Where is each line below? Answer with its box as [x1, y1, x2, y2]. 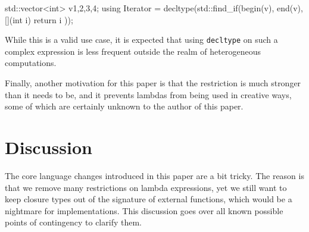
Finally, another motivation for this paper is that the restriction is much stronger [5, 77, 301, 89]
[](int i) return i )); [5, 13, 73, 26]
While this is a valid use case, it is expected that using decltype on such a [5, 33, 278, 46]
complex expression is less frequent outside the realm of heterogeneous [5, 45, 261, 57]
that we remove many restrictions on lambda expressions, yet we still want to [5, 181, 287, 193]
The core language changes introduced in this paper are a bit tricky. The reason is [5, 169, 304, 181]
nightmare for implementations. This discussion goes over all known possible [5, 204, 283, 217]
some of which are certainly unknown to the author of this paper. [5, 100, 244, 112]
